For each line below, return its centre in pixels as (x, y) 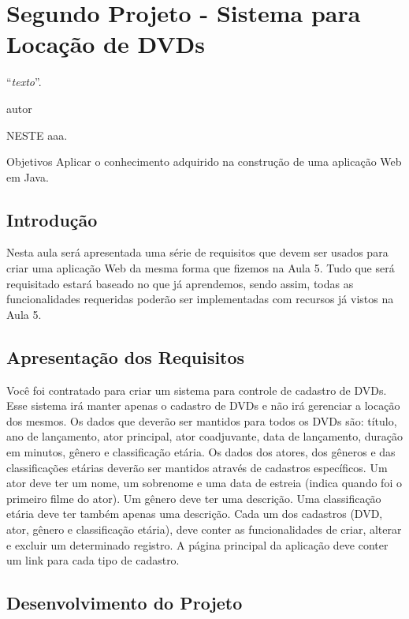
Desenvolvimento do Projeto (125, 603)
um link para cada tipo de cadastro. (93, 560)
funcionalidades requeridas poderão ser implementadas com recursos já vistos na (200, 299)
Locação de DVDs (106, 44)
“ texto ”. (24, 82)
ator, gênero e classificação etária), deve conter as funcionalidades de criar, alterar (204, 529)
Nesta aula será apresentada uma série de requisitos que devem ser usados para (197, 252)
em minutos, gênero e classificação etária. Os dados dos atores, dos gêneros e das (201, 452)
